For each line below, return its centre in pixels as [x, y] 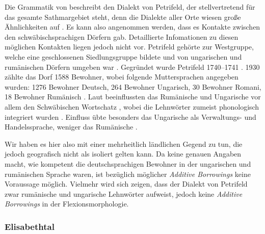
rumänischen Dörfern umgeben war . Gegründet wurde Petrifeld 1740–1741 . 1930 [132, 67]
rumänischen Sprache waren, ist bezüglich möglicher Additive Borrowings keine [128, 174]
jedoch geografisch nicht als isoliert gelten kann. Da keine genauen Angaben [123, 154]
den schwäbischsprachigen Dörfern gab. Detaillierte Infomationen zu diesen [122, 36]
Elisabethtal [30, 226]
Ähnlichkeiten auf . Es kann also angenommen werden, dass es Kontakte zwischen [132, 27]
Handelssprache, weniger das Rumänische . [71, 127]
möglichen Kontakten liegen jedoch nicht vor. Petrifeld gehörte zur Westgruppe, [129, 47]
